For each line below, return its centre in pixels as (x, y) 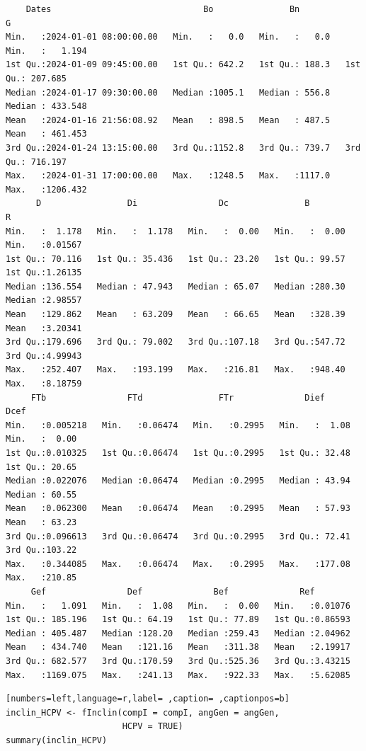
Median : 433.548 (46, 107)
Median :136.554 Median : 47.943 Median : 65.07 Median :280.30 (176, 286)
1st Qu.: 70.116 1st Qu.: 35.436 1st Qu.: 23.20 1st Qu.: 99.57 (176, 259)
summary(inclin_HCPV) (57, 740)
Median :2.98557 (44, 300)
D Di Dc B (173, 203)
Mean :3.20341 (44, 328)
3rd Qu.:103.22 (41, 550)
